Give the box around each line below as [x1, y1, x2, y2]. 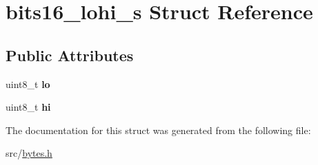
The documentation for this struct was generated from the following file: [6, 122, 311, 137]
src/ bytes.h [6, 146, 52, 160]
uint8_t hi [6, 100, 51, 114]
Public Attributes [6, 44, 134, 65]
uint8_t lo [6, 76, 50, 91]
